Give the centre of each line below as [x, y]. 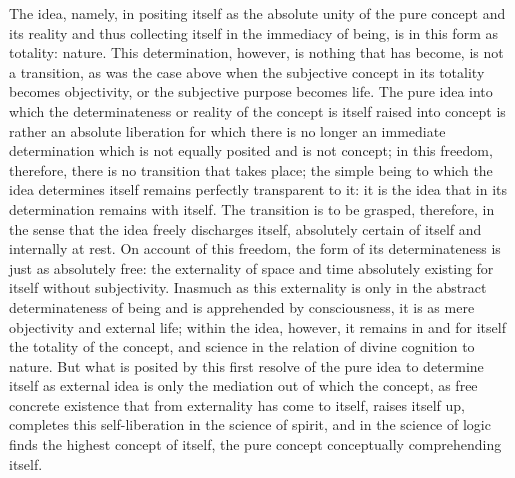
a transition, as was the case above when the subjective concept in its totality [247, 71]
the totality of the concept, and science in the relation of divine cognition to [242, 346]
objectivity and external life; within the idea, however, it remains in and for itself [257, 326]
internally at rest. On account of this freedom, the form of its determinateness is [255, 248]
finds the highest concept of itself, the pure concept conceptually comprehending [255, 444]
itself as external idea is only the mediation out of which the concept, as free [243, 385]
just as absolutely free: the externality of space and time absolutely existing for [251, 267]
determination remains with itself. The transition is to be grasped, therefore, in [252, 208]
